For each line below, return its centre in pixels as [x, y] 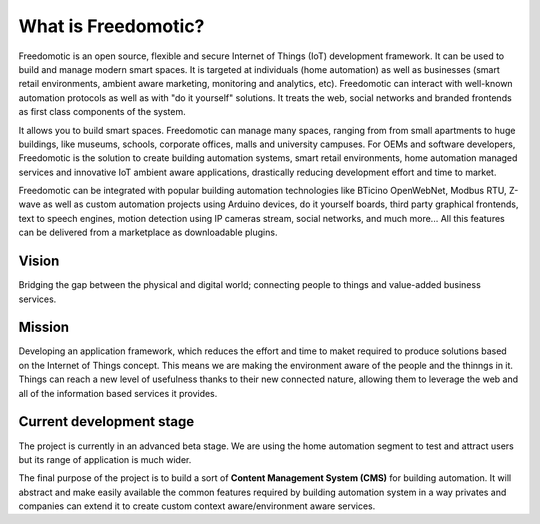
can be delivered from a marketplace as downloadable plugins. [148, 232]
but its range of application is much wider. [105, 459]
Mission [44, 327]
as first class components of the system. [102, 112]
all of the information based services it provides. [118, 393]
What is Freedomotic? [111, 26]
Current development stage [106, 421]
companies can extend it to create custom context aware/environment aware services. [197, 506]
